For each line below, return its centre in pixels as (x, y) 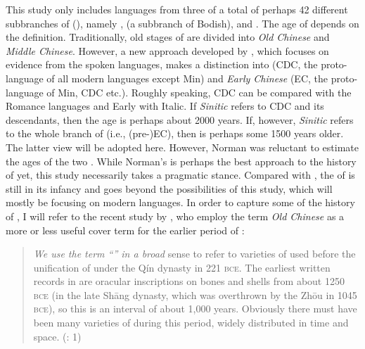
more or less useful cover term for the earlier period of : (125, 230)
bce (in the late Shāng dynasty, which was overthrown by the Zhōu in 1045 (195, 294)
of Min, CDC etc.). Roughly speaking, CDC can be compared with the (199, 92)
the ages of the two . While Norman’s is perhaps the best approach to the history (181, 161)
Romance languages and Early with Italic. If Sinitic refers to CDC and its (165, 106)
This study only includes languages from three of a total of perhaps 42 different (177, 9)
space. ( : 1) (57, 336)
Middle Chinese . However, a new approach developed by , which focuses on (167, 50)
